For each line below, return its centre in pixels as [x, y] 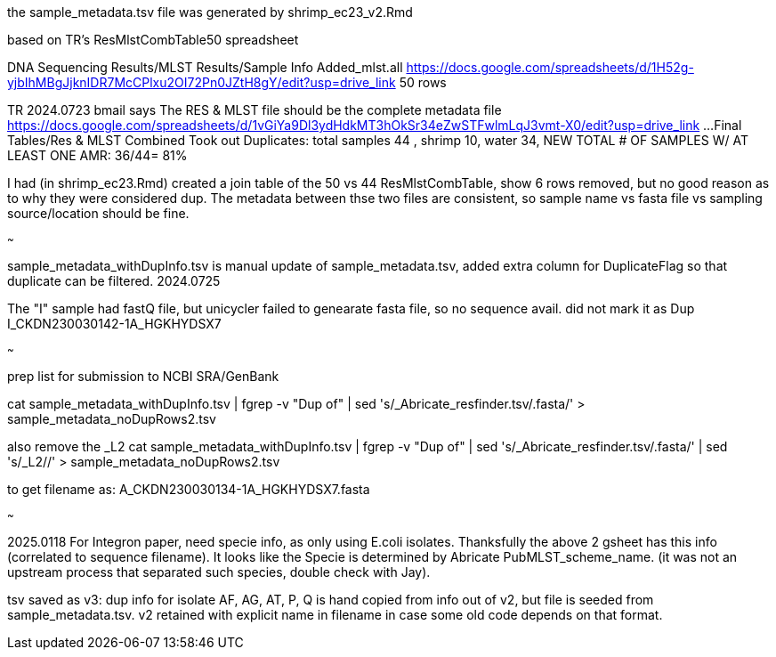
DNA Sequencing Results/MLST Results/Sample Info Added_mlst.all [205, 67]
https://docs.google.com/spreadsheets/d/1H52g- [550, 67]
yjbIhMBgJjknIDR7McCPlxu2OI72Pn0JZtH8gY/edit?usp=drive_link [202, 82]
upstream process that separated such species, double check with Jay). [219, 572]
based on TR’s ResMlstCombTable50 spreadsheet [153, 40]
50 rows [423, 82]
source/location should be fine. [98, 213]
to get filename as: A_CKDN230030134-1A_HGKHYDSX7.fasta [189, 489]
